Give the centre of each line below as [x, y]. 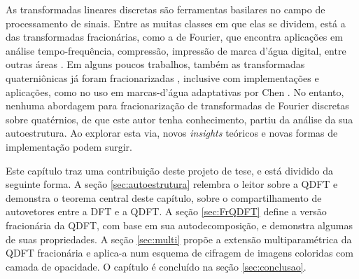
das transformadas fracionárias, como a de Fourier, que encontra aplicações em [174, 37]
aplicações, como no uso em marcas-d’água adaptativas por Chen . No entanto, [175, 91]
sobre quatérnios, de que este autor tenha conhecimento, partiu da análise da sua [179, 119]
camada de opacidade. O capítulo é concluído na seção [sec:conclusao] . [156, 266]
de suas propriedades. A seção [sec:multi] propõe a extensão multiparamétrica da [179, 239]
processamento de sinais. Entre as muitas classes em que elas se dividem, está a [176, 23]
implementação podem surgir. [69, 146]
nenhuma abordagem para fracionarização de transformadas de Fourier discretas [177, 106]
